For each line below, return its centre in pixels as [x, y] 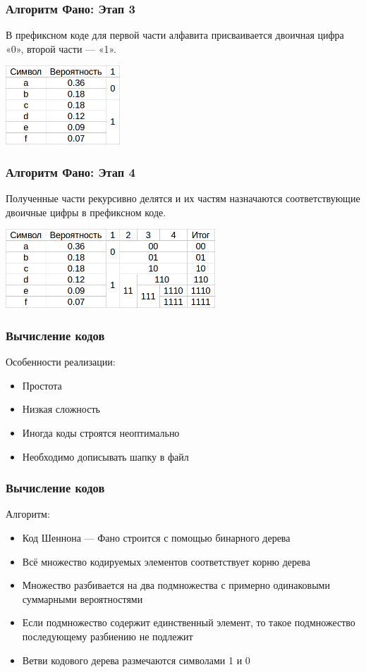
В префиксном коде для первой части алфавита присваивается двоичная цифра [175, 35]
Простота [42, 385]
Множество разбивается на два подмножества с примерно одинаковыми [176, 585]
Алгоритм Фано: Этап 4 [71, 172]
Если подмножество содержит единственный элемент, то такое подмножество [189, 622]
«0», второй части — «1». [61, 48]
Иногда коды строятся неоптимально [101, 433]
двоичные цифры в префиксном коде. [86, 212]
